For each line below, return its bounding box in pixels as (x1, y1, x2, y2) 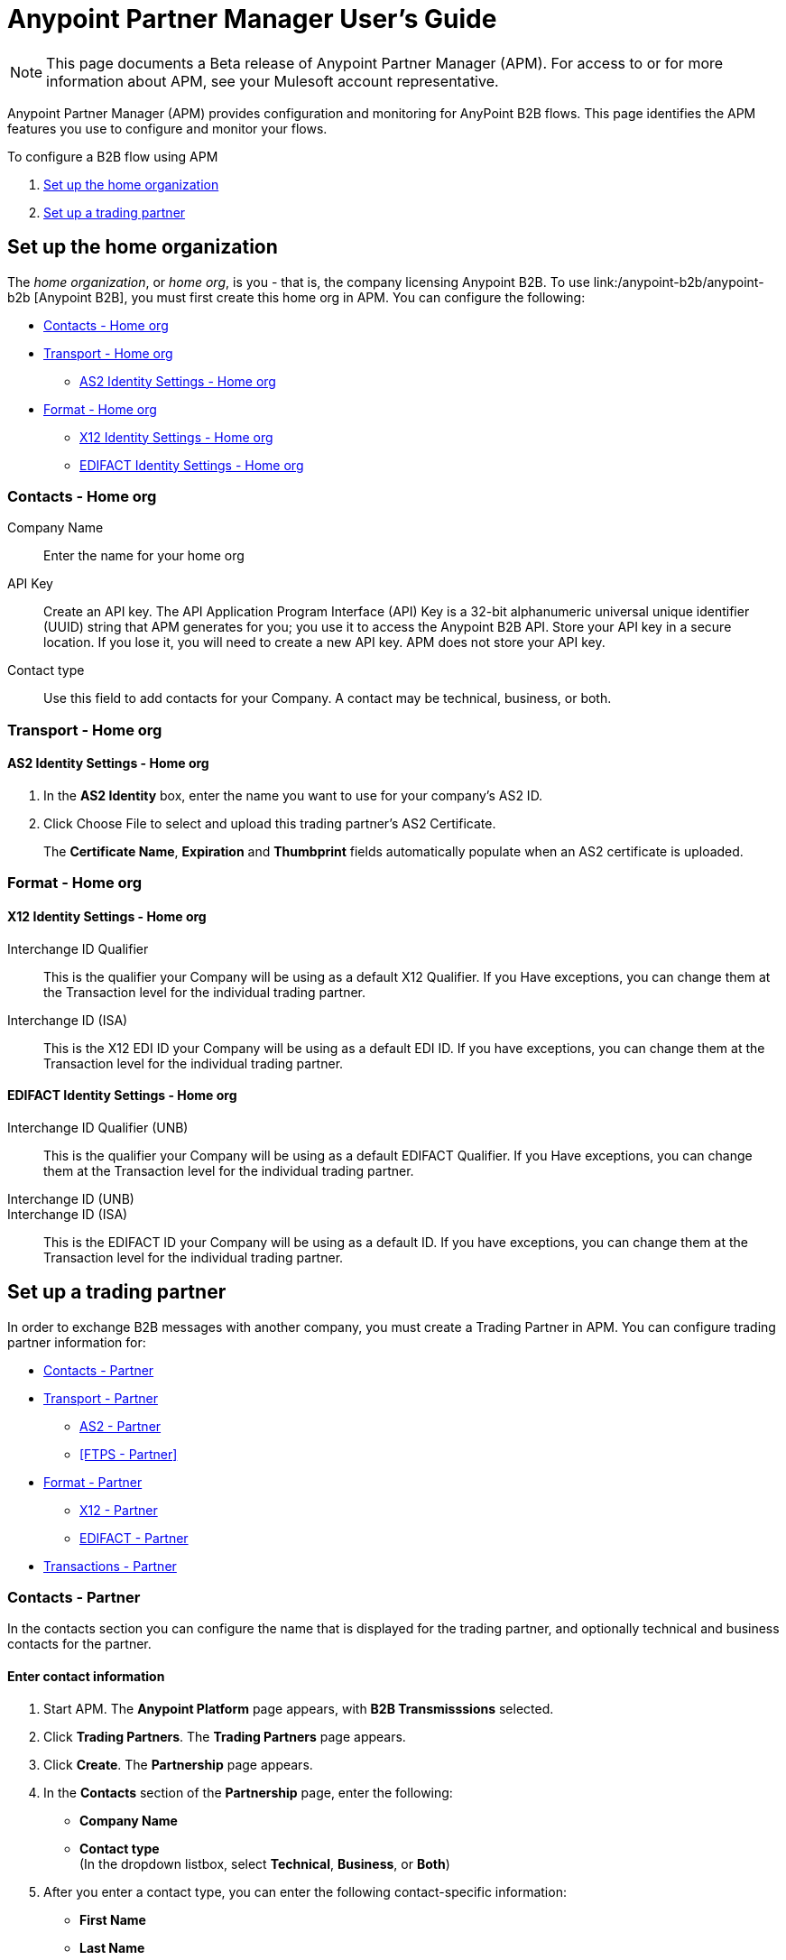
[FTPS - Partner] (79, 1446, 178, 1462)
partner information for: (7, 1334, 146, 1350)
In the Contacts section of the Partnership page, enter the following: (43, 1784, 453, 1800)
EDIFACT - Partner (79, 1530, 189, 1546)
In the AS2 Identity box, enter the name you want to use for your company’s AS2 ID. (43, 787, 543, 803)
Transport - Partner (43, 1390, 158, 1406)
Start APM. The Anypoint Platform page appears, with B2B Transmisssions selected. (43, 1700, 554, 1716)
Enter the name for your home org (43, 548, 245, 564)
